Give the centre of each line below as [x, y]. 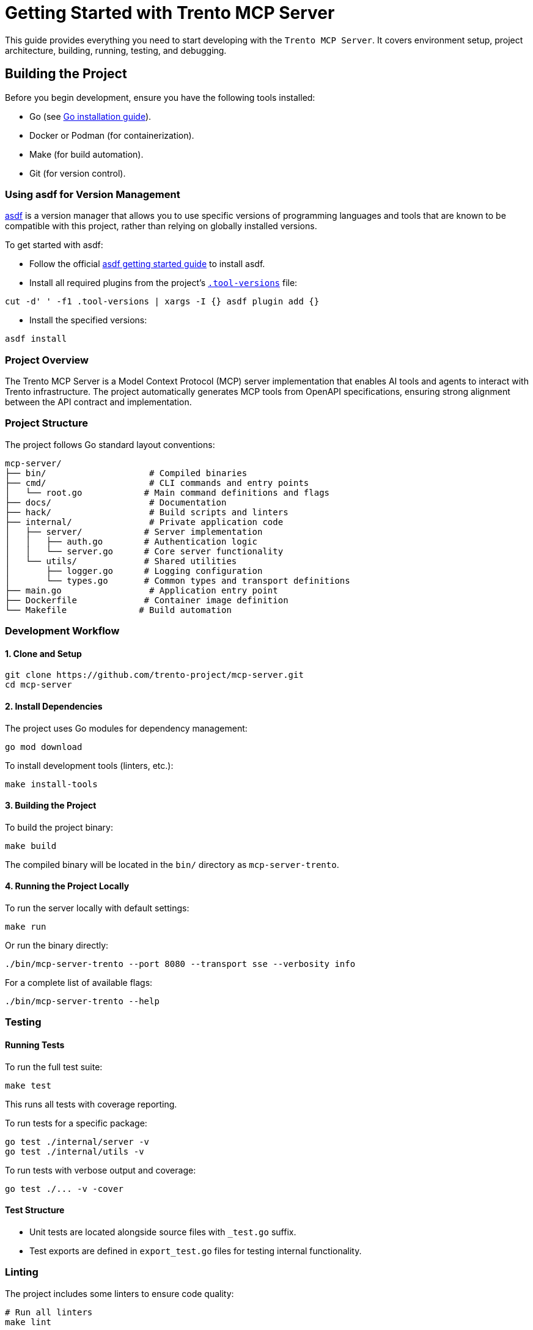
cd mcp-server [39, 685]
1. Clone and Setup [43, 653]
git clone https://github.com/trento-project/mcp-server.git [154, 675]
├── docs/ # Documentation [116, 502]
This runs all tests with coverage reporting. [91, 1104]
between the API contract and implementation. [98, 402]
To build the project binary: [59, 827]
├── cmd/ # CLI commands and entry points [157, 483]
